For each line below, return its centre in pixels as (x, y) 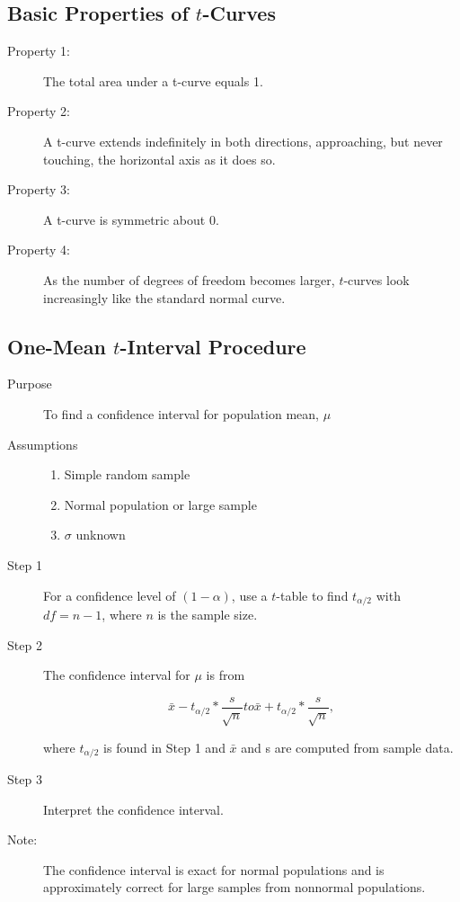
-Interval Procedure (213, 346)
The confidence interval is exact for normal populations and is (214, 869)
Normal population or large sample (160, 504)
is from (226, 675)
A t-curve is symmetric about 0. (131, 219)
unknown (101, 535)
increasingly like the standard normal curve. (164, 297)
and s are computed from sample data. (347, 747)
